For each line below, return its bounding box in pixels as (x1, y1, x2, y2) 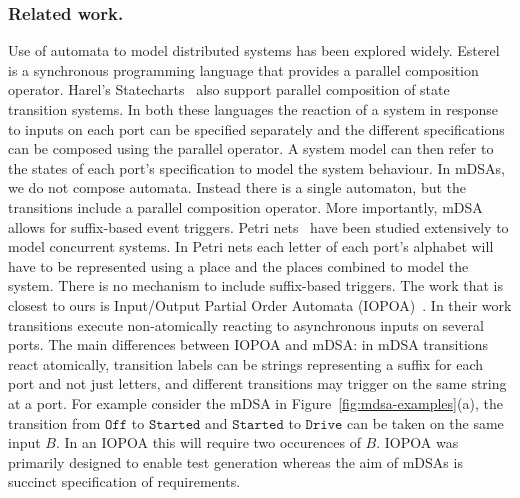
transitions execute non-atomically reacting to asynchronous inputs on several (8, 314, 484, 335)
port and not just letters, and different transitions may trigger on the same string (8, 373, 507, 394)
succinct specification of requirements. (8, 471, 241, 492)
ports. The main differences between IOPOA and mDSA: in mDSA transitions (8, 334, 489, 355)
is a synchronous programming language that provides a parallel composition (8, 59, 479, 80)
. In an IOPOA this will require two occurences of (56, 432, 361, 453)
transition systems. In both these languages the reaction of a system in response (8, 99, 499, 119)
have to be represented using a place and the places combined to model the (8, 255, 469, 276)
